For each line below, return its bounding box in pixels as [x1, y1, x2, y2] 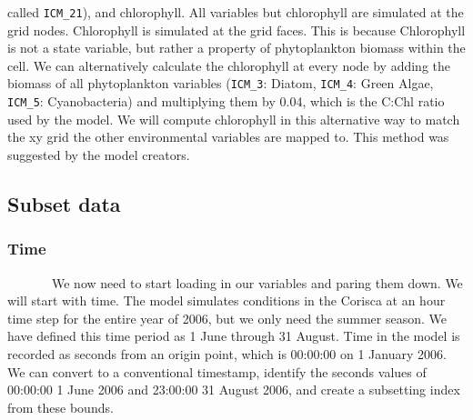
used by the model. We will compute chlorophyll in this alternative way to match [7, 109, 460, 128]
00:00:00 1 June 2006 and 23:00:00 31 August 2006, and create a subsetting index [7, 380, 460, 399]
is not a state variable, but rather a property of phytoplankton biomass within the [7, 38, 466, 57]
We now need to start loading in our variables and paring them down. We [51, 273, 463, 292]
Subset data [7, 189, 121, 217]
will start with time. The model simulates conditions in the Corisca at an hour [7, 291, 446, 310]
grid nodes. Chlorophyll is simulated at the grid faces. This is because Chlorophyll [7, 20, 466, 39]
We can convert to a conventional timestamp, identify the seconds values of [7, 362, 427, 381]
